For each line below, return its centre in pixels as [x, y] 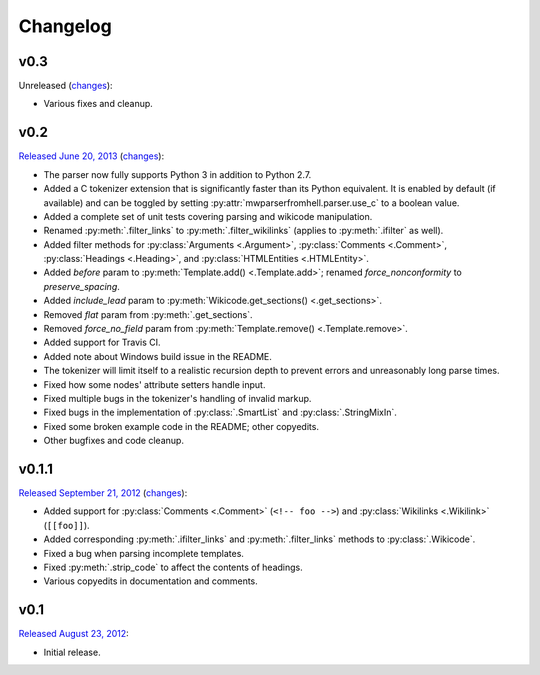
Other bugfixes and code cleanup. [114, 441]
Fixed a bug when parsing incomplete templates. [144, 553]
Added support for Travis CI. [102, 342]
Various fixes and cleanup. [98, 104]
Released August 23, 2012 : [73, 634]
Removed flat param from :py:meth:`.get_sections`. [148, 314]
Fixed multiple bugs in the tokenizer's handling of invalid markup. [177, 398]
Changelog [65, 26]
